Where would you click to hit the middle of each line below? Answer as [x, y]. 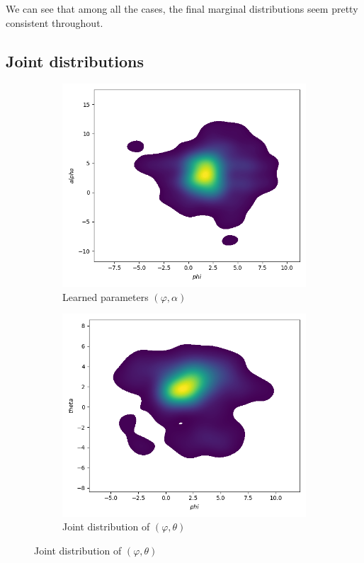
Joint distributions [75, 61]
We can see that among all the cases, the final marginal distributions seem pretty [182, 8]
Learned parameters [106, 296]
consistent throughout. [55, 22]
